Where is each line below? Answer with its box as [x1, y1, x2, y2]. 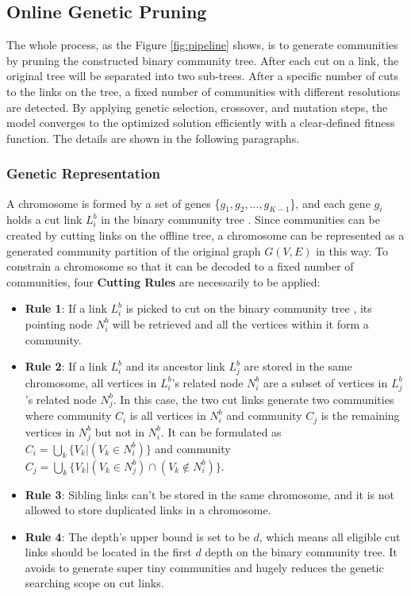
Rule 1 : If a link [25, 300, 107, 317]
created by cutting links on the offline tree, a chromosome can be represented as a [6, 226, 405, 243]
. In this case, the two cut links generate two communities [113, 390, 394, 407]
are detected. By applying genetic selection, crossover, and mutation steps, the [6, 98, 388, 115]
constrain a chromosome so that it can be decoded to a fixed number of [6, 258, 354, 275]
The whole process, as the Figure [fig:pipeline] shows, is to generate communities [6, 37, 398, 53]
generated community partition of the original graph [6, 242, 261, 259]
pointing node [25, 315, 93, 332]
